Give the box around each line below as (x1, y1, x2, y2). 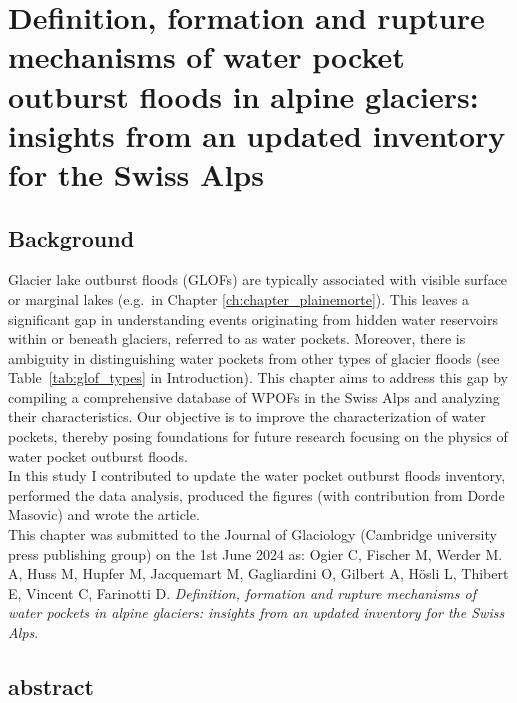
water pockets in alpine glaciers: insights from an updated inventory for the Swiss (8, 602, 505, 623)
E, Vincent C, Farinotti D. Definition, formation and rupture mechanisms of (8, 582, 477, 603)
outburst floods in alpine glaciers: (8, 75, 479, 116)
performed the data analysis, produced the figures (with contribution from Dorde (8, 484, 505, 505)
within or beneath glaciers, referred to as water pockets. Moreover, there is (8, 328, 466, 349)
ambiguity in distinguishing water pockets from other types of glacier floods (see (8, 347, 500, 368)
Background (8, 222, 135, 253)
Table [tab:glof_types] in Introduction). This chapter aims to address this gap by (8, 367, 508, 388)
